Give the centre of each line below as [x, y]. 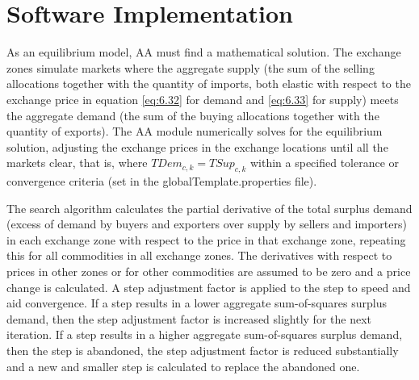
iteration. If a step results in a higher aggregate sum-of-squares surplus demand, [205, 334]
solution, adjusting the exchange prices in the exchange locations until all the [197, 146]
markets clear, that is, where [77, 163]
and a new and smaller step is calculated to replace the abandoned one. [183, 366]
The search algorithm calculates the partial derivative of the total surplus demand [209, 208]
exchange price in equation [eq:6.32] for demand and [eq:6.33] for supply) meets [203, 99]
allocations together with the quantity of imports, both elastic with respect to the [209, 84]
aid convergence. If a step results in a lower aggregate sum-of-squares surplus [197, 303]
